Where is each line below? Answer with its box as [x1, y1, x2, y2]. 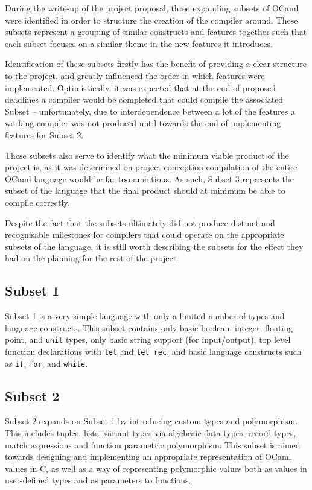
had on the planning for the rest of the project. [5, 252, 179, 264]
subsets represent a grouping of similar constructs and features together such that [5, 25, 307, 38]
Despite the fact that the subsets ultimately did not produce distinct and [5, 216, 275, 229]
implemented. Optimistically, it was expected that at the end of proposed [5, 81, 276, 94]
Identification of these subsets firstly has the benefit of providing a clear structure [5, 57, 307, 70]
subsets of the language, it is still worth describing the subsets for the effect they [5, 240, 304, 252]
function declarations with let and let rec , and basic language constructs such [5, 345, 302, 357]
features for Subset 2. [5, 128, 84, 141]
